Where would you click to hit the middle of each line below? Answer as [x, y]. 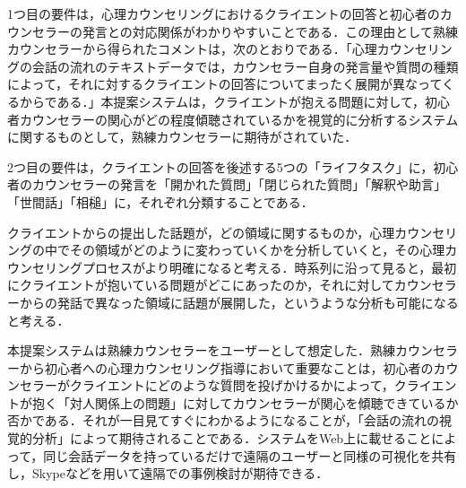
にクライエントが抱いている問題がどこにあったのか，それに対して [201, 285]
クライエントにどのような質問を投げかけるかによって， [232, 385]
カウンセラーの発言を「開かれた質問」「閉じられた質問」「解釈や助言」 [239, 184]
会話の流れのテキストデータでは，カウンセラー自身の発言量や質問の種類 [245, 66]
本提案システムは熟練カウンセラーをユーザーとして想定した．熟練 [201, 350]
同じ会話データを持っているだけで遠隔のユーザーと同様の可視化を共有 [250, 455]
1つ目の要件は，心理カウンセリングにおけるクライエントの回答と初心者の [224, 13]
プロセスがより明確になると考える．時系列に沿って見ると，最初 [269, 267]
